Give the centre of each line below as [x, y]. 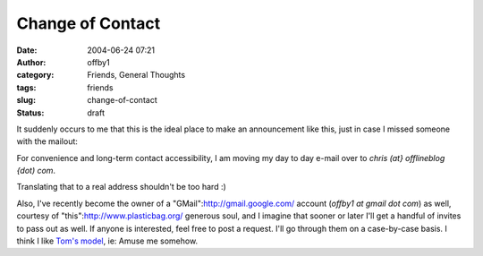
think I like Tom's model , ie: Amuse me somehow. [107, 241]
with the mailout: [47, 141]
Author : [31, 62]
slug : [26, 100]
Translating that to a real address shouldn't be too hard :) [122, 187]
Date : [27, 50]
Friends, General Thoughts [136, 75]
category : [35, 75]
